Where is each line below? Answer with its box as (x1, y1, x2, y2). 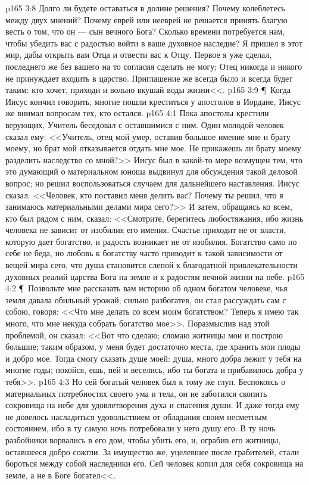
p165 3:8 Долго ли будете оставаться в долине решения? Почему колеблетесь (5, 2, 285, 14)
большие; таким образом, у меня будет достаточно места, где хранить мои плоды (5, 340, 301, 353)
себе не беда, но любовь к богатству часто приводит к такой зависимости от (5, 247, 283, 259)
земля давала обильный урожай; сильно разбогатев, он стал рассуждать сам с (5, 293, 286, 306)
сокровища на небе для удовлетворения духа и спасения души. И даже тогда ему (5, 399, 299, 411)
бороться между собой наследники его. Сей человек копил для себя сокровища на (5, 457, 304, 470)
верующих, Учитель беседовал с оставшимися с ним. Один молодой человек (5, 118, 284, 130)
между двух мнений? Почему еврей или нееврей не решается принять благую (5, 13, 288, 26)
